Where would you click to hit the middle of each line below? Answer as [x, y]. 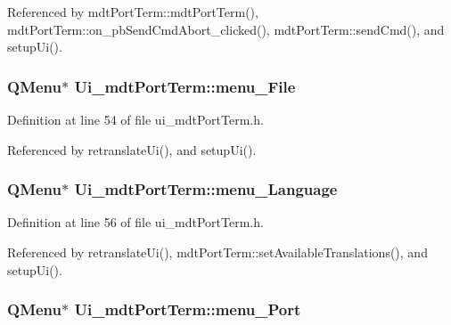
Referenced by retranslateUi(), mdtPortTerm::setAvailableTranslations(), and [217, 252]
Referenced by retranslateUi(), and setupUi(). [132, 149]
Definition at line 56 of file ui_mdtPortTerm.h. [135, 222]
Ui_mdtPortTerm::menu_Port [188, 309]
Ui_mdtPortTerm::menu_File [185, 86]
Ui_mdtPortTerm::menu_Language [206, 189]
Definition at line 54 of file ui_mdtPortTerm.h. [135, 119]
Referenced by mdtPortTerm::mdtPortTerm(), [133, 12]
